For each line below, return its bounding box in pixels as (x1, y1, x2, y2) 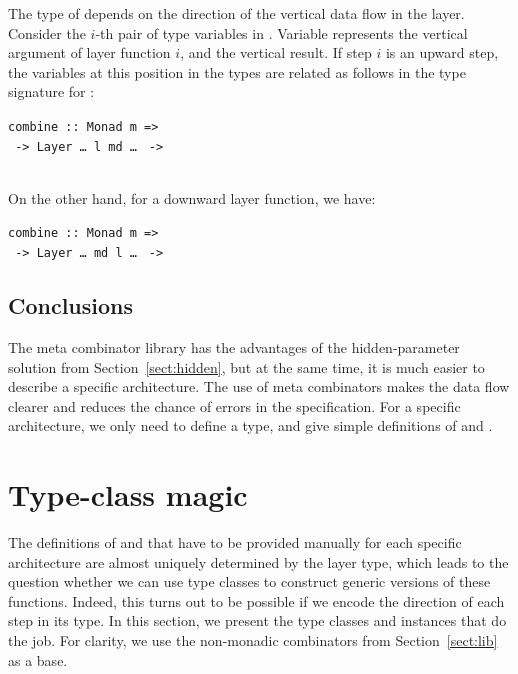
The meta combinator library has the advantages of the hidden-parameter (8, 336, 460, 357)
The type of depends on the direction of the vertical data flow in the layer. (8, 3, 465, 23)
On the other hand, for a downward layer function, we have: (8, 187, 376, 208)
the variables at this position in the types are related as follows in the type (8, 61, 466, 82)
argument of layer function (8, 42, 171, 63)
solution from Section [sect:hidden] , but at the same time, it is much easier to (8, 356, 485, 377)
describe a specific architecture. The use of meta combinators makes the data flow (8, 376, 510, 397)
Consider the (8, 22, 86, 43)
